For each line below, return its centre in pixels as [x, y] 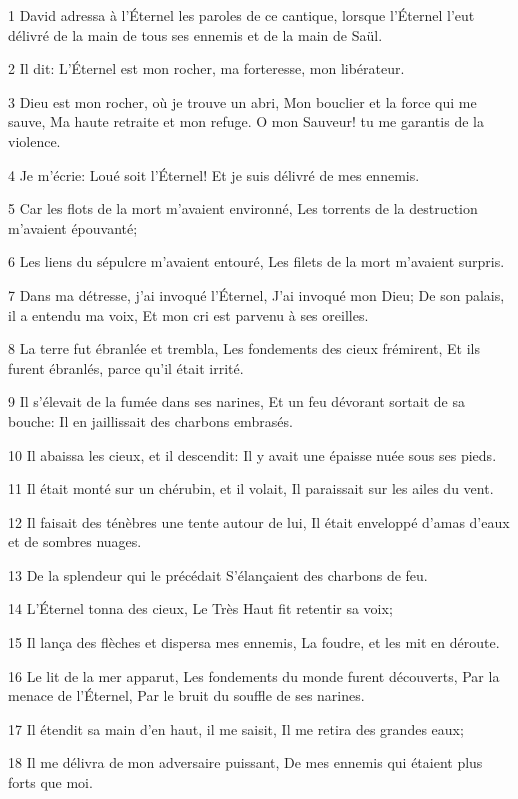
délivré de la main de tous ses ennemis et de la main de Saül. [195, 34]
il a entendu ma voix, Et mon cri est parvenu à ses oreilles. [188, 314]
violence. [34, 140]
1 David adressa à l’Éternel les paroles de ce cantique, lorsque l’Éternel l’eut [241, 15]
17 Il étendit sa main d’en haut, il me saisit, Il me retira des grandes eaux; [236, 728]
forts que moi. [50, 782]
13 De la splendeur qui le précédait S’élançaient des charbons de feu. [218, 574]
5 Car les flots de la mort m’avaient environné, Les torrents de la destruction [243, 208]
